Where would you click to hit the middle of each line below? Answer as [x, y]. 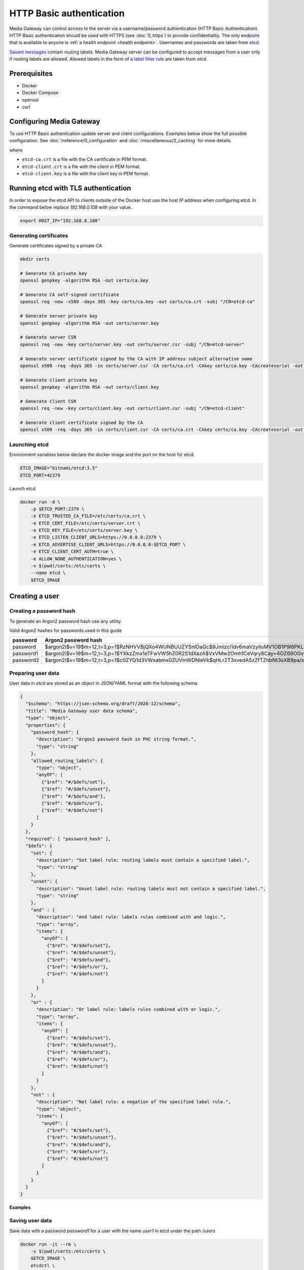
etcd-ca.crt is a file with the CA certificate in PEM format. [85, 160]
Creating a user [34, 596]
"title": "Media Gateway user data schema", [82, 711]
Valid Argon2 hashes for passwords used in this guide [66, 630]
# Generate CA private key [53, 273]
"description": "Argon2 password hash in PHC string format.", [116, 739]
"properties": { [46, 725]
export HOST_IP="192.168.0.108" [60, 221]
